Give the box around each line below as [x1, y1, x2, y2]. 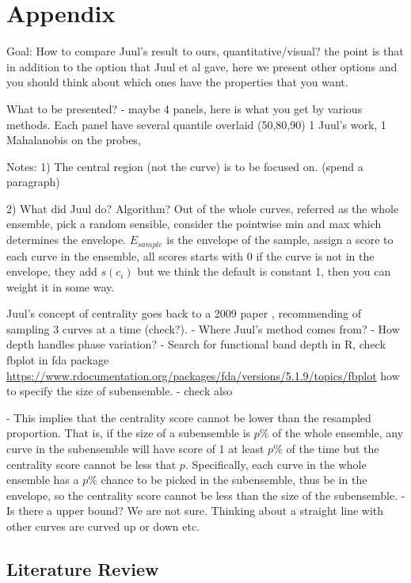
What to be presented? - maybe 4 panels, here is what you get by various [6, 100, 363, 116]
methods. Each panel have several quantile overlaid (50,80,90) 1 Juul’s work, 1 [6, 116, 386, 132]
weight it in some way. [6, 278, 115, 295]
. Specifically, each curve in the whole [185, 455, 367, 472]
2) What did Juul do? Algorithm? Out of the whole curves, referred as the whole [6, 200, 399, 216]
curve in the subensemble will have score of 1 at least [6, 440, 264, 457]
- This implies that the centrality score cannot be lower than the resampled [6, 409, 371, 425]
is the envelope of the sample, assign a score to [166, 231, 394, 248]
